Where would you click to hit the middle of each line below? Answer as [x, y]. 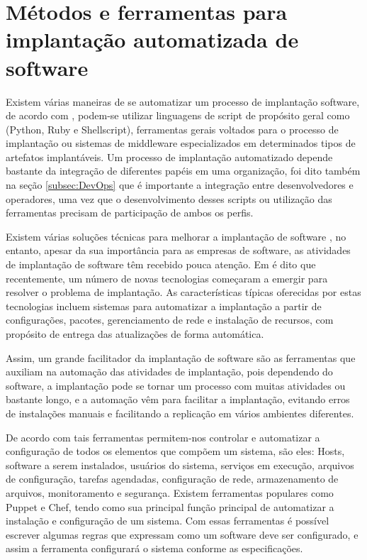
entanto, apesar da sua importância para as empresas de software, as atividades [178, 250]
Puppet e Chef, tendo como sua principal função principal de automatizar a [170, 506]
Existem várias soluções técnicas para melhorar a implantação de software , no [176, 236]
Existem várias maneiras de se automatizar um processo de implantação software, [183, 101]
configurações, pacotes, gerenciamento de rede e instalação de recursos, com [170, 320]
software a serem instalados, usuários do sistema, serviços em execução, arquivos [180, 465]
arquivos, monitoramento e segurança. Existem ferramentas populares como [170, 492]
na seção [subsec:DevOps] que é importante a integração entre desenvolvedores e [180, 185]
